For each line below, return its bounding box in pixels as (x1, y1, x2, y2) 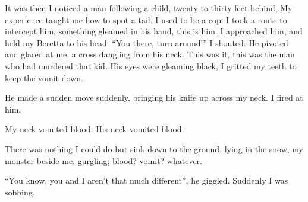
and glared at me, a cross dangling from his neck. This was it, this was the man (5, 48, 295, 60)
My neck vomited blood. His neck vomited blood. (5, 123, 184, 135)
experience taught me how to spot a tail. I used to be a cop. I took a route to (5, 13, 287, 25)
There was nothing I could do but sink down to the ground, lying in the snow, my (5, 142, 303, 155)
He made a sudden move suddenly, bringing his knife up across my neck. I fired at (5, 91, 303, 104)
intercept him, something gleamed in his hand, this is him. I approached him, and (5, 25, 303, 37)
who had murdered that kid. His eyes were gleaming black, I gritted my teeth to (5, 59, 297, 72)
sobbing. (5, 185, 35, 198)
